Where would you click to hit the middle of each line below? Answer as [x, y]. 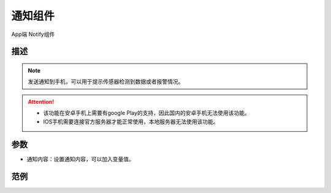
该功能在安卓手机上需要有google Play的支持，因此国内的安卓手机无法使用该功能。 [147, 113]
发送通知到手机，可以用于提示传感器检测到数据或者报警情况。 [106, 82]
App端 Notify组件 [33, 34]
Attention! [41, 101]
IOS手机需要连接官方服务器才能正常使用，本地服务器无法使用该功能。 [131, 122]
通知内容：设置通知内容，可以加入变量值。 [80, 159]
